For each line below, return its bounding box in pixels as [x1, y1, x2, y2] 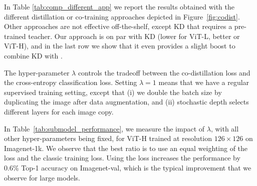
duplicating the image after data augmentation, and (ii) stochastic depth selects [4, 96, 249, 107]
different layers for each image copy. [4, 106, 114, 116]
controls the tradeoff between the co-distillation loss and [78, 67, 250, 77]
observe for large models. [4, 172, 80, 182]
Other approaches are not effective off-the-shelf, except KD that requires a [4, 21, 232, 31]
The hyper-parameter [4, 67, 70, 77]
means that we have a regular [158, 77, 249, 87]
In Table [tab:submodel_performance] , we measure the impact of [4, 123, 205, 133]
